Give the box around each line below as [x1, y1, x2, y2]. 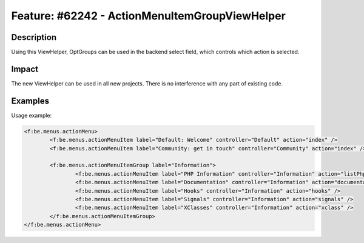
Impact [11, 64, 39, 74]
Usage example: [11, 112, 52, 119]
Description [11, 32, 57, 42]
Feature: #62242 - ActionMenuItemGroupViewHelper [11, 9, 286, 22]
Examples [11, 96, 50, 106]
